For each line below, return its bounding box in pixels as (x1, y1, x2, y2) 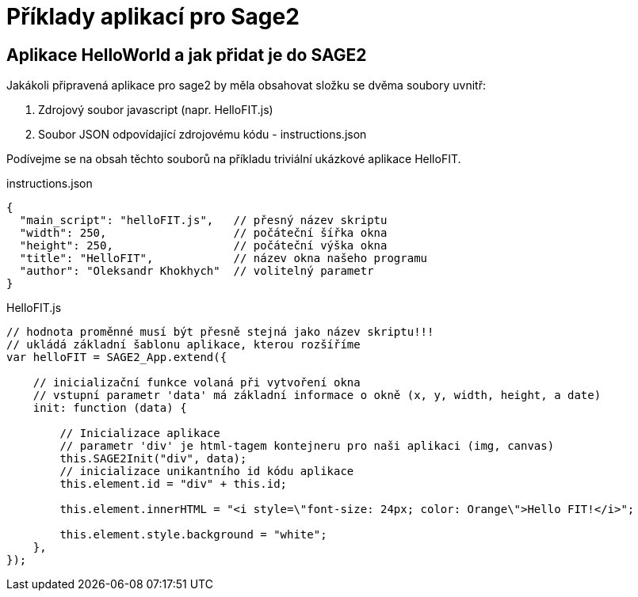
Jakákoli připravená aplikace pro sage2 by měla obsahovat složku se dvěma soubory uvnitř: (6, 78, 486, 93)
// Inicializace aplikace (59, 427, 220, 440)
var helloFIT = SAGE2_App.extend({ (6, 351, 227, 364)
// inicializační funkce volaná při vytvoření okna (32, 376, 361, 390)
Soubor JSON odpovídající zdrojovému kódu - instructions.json (38, 127, 367, 142)
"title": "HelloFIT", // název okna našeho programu (19, 252, 428, 265)
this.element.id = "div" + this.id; (59, 477, 288, 491)
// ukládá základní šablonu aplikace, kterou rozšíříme (6, 338, 361, 352)
